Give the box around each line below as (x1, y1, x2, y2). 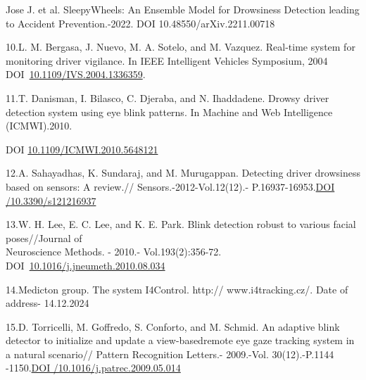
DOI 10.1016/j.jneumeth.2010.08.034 (6, 258, 165, 272)
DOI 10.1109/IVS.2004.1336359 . (6, 67, 146, 82)
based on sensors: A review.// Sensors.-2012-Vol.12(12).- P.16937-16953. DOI (6, 179, 335, 194)
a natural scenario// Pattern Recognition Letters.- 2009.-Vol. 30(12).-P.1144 (6, 346, 334, 361)
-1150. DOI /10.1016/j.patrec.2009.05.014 (6, 360, 181, 375)
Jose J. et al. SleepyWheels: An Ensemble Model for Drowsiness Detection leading (6, 2, 360, 16)
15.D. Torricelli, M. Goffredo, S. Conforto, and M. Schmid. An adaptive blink (6, 319, 340, 334)
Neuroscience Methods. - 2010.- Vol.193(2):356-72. (6, 244, 222, 259)
